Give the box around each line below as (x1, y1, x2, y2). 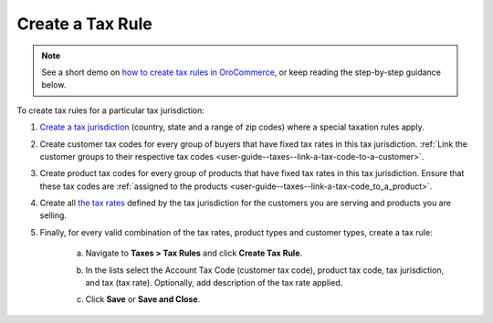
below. (41, 79, 67, 90)
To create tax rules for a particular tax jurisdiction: (16, 105, 205, 116)
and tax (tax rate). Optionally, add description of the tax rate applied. (85, 277, 343, 288)
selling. (39, 210, 68, 221)
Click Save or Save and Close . (85, 294, 201, 305)
